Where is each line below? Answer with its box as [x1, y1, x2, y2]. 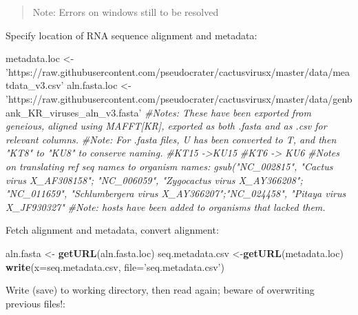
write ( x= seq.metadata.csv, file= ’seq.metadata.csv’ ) [6, 259, 224, 274]
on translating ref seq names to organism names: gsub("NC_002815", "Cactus [6, 159, 333, 173]
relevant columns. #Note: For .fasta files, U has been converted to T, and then [6, 132, 337, 146]
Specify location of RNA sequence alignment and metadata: [6, 28, 257, 42]
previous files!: [6, 296, 65, 310]
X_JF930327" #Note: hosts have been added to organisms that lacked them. [6, 199, 326, 214]
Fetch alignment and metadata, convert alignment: [6, 223, 219, 237]
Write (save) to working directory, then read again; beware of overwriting [6, 283, 315, 297]
